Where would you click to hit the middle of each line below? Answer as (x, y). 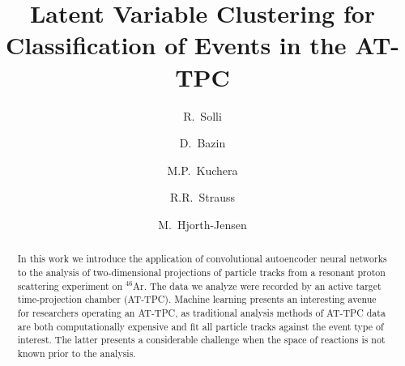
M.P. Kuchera (202, 170)
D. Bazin (202, 143)
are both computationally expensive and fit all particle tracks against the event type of (200, 326)
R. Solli (202, 115)
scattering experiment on (70, 285)
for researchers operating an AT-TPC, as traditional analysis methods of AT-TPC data (201, 312)
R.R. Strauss (202, 197)
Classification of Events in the (176, 45)
